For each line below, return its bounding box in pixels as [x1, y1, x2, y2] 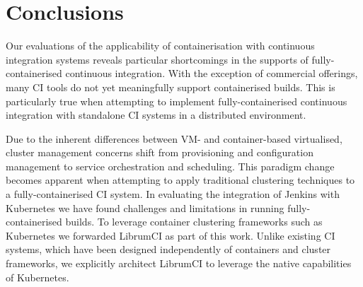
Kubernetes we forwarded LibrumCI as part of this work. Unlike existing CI [6, 228, 335, 242]
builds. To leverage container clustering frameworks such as [65, 214, 323, 229]
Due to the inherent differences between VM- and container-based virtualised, [6, 131, 342, 146]
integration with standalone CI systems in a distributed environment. [6, 107, 306, 122]
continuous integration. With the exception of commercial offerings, [65, 66, 358, 81]
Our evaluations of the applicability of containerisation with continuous [6, 38, 315, 53]
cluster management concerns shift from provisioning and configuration [6, 145, 313, 160]
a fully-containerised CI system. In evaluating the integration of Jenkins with [6, 187, 340, 201]
